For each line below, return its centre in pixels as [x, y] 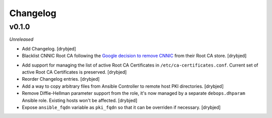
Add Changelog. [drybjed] [49, 48]
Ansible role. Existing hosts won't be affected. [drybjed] [80, 100]
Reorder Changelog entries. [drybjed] [61, 79]
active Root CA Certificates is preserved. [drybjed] [74, 72]
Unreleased [21, 39]
